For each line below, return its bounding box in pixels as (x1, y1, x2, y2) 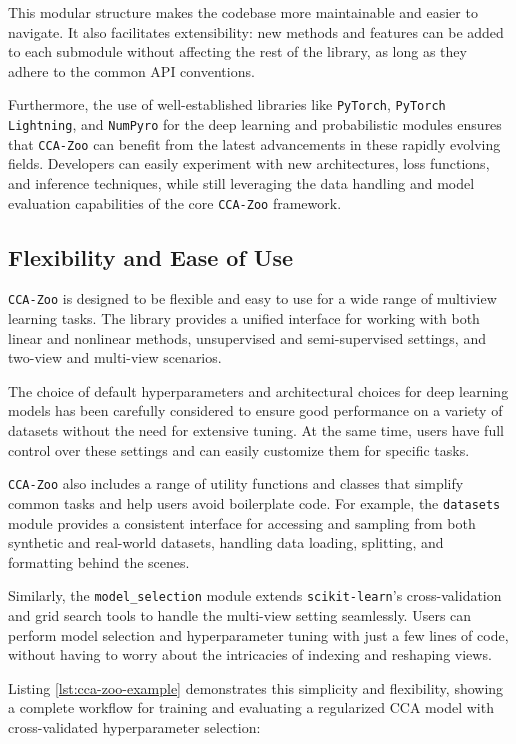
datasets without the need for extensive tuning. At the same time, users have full (8, 420, 504, 441)
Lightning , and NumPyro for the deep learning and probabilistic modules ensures (8, 114, 502, 135)
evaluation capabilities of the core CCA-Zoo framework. (8, 192, 342, 213)
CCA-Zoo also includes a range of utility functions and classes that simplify (8, 473, 464, 494)
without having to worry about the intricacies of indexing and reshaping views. (8, 644, 492, 665)
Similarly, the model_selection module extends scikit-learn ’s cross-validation (8, 585, 502, 606)
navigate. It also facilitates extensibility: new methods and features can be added (8, 21, 504, 42)
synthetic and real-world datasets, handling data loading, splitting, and (8, 532, 444, 553)
